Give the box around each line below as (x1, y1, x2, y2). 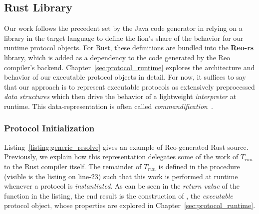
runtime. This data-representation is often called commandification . (4, 101, 213, 111)
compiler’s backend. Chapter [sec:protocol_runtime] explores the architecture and (4, 62, 255, 72)
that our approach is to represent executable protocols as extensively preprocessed (4, 81, 255, 92)
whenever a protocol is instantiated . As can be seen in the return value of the (4, 181, 240, 191)
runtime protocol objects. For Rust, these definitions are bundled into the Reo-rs (4, 42, 254, 53)
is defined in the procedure (158, 161, 240, 171)
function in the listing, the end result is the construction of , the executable (4, 190, 233, 201)
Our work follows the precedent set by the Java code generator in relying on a (4, 23, 243, 33)
